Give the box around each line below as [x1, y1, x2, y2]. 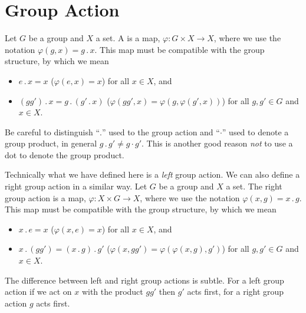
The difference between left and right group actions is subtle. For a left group [5, 274, 284, 286]
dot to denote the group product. [5, 148, 124, 161]
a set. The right [226, 180, 282, 192]
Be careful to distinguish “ [5, 125, 100, 138]
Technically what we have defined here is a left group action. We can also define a [5, 168, 300, 181]
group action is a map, [5, 191, 86, 204]
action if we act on [5, 285, 72, 298]
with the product [81, 285, 143, 298]
